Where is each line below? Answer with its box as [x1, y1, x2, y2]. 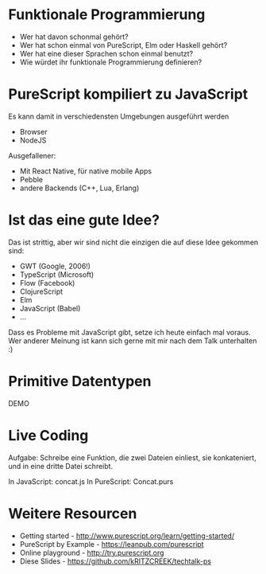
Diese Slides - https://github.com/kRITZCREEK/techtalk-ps [19, 556, 212, 566]
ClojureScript [19, 287, 64, 296]
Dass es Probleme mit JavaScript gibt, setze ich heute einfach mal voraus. [8, 327, 252, 337]
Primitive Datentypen [8, 373, 152, 390]
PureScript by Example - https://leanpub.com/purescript [19, 539, 204, 549]
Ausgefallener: [8, 150, 56, 160]
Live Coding [8, 426, 89, 444]
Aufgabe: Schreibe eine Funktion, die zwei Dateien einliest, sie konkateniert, [8, 452, 256, 463]
